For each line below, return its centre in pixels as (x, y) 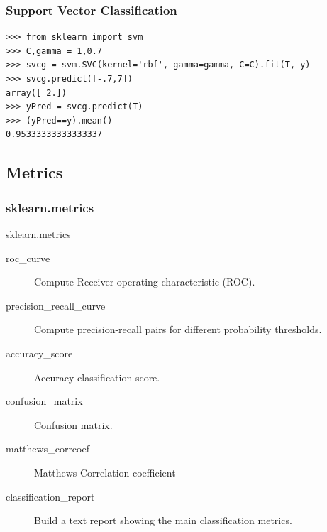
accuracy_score (39, 353)
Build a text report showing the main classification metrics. (163, 520)
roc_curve (28, 257)
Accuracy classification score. (97, 377)
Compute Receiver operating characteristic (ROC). (145, 282)
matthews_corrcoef (48, 449)
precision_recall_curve (56, 305)
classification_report (50, 496)
